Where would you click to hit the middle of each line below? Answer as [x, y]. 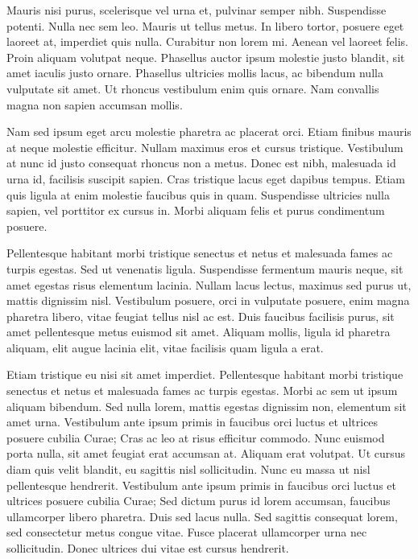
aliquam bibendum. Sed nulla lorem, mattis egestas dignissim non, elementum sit [207, 406]
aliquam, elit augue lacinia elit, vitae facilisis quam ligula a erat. [165, 347]
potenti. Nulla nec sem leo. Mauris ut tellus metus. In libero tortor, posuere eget [205, 25]
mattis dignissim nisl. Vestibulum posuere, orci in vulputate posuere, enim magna [208, 300]
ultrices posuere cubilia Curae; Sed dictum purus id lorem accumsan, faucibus [199, 501]
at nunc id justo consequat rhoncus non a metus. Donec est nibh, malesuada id [201, 163]
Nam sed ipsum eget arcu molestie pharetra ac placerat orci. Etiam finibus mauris [209, 132]
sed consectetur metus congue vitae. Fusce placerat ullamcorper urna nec [187, 532]
